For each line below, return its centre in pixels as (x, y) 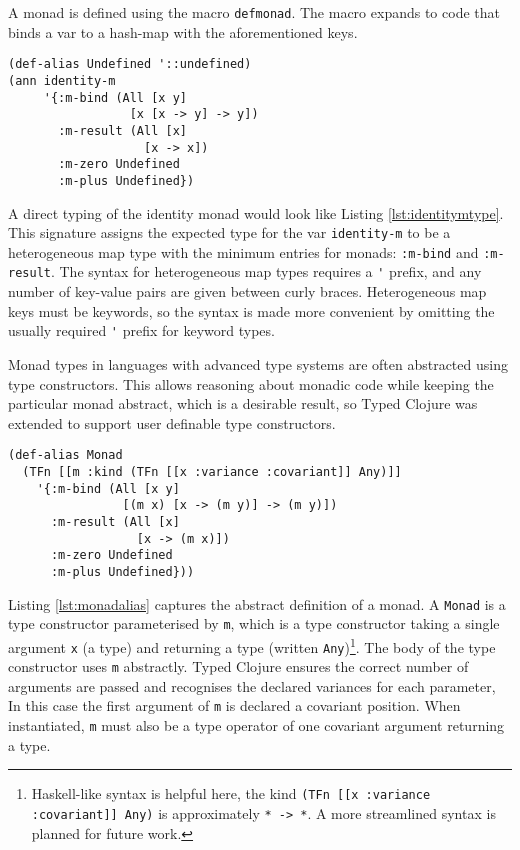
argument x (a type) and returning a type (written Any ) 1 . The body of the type (252, 645)
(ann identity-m (62, 80)
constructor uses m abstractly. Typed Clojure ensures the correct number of (238, 666)
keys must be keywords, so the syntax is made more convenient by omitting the (251, 310)
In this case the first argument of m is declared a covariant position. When (234, 705)
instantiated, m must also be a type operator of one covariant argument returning (256, 725)
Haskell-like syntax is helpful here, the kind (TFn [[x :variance (231, 793)
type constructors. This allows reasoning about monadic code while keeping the (251, 383)
